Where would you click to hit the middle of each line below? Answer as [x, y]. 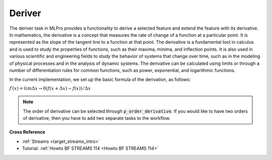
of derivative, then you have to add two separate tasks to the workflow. [97, 118]
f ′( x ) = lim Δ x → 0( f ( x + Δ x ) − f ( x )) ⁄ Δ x [50, 88]
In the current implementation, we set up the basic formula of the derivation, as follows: [100, 79]
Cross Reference [27, 132]
